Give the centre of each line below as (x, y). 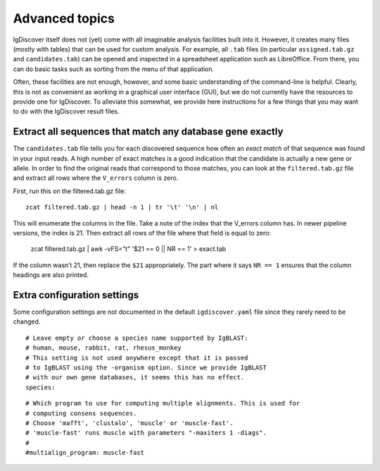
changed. (27, 322)
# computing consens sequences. (81, 413)
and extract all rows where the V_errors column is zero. (96, 178)
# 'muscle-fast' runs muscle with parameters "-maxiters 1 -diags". (146, 433)
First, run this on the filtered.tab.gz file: (69, 191)
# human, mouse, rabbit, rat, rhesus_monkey (104, 348)
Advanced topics (64, 18)
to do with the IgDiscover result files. (66, 111)
